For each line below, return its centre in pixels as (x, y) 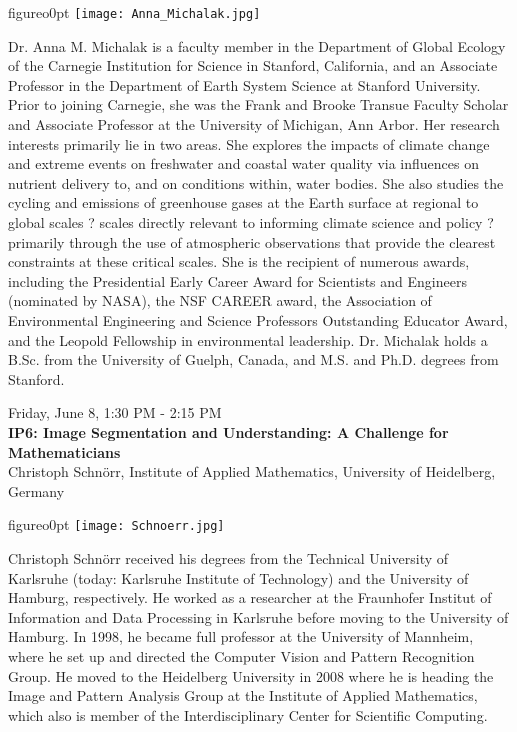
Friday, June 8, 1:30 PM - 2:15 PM (115, 412)
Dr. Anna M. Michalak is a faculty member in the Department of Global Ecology (257, 45)
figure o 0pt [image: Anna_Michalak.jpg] (134, 12)
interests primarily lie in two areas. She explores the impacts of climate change (249, 143)
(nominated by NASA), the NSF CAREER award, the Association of (220, 300)
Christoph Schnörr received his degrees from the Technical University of (228, 557)
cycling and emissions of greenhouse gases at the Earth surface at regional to (243, 202)
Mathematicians (64, 451)
